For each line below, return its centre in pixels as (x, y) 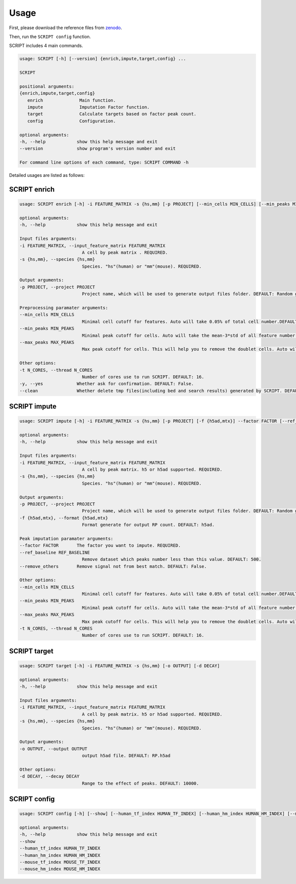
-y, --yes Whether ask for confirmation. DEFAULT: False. (107, 384)
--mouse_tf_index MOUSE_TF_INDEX (60, 862)
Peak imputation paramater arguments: (66, 539)
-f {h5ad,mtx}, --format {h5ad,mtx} (64, 518)
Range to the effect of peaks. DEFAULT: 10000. (140, 783)
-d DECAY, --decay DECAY (50, 776)
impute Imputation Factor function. (89, 107)
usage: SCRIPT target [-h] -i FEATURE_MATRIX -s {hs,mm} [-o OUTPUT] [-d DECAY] (120, 666)
